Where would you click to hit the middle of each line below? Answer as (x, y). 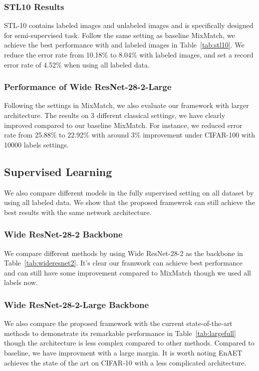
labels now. (21, 282)
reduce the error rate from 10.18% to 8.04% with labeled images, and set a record (129, 54)
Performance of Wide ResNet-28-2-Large (88, 87)
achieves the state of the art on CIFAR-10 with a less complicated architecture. (125, 362)
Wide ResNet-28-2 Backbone (63, 234)
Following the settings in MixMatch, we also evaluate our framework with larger (127, 105)
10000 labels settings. (36, 144)
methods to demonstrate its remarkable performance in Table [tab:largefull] (120, 333)
